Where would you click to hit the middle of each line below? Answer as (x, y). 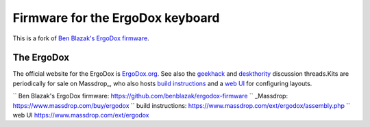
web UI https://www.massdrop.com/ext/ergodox (81, 115)
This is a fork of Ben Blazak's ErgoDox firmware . (81, 38)
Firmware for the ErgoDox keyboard (116, 18)
